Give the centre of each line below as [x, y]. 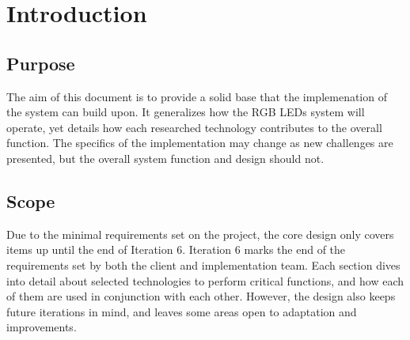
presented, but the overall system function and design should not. [165, 158]
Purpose [41, 63]
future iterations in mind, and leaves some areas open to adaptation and [182, 311]
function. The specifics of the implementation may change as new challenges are [200, 143]
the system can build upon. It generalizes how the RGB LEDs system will [186, 112]
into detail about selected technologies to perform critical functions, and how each [205, 280]
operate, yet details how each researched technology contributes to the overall [194, 127]
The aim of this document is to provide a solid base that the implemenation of [197, 96]
